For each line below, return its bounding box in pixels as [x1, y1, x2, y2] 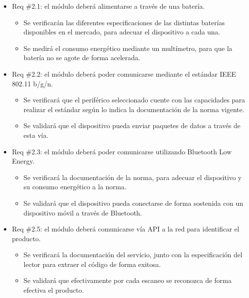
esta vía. [23, 130, 49, 140]
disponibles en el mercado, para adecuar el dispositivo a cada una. [23, 27, 220, 37]
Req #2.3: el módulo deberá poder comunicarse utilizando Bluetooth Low [12, 146, 232, 156]
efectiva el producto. [23, 285, 84, 295]
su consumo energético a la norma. [23, 182, 127, 192]
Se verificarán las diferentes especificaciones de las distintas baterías [23, 17, 225, 27]
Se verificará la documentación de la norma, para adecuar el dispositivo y [23, 172, 242, 182]
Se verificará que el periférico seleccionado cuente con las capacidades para [23, 95, 245, 105]
